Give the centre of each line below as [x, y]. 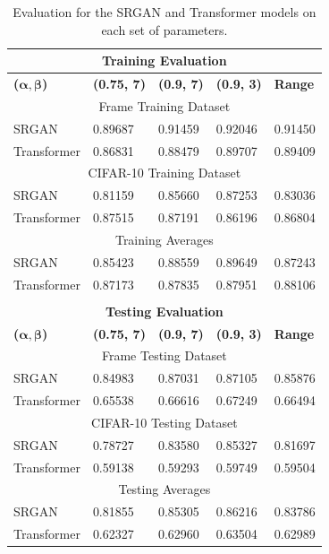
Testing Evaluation [164, 311]
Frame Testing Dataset [164, 355]
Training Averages [164, 239]
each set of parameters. [164, 29]
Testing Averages [164, 489]
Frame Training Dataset [164, 105]
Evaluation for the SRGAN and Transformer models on [164, 12]
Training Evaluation [164, 61]
